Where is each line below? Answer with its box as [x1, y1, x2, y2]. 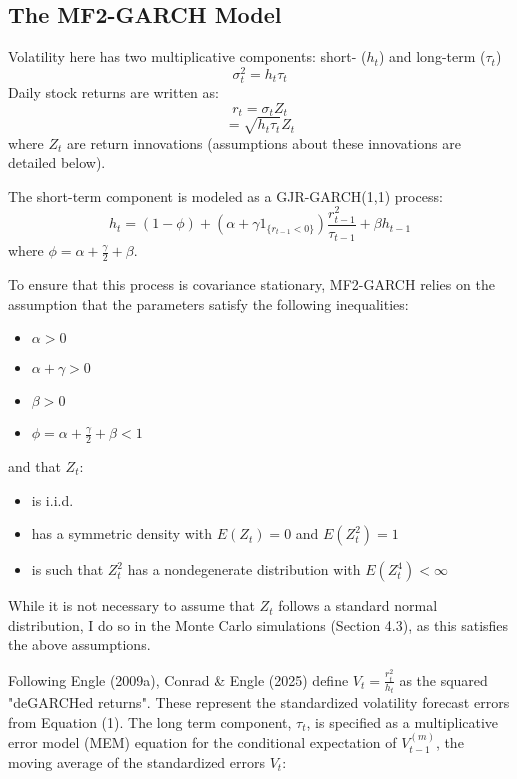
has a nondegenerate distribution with [127, 559, 361, 580]
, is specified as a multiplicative [306, 711, 499, 732]
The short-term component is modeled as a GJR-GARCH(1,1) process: [8, 185, 443, 206]
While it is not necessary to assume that [8, 595, 255, 616]
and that [8, 455, 61, 476]
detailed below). [8, 152, 106, 173]
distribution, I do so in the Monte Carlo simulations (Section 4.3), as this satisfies [8, 614, 509, 635]
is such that [31, 559, 104, 580]
